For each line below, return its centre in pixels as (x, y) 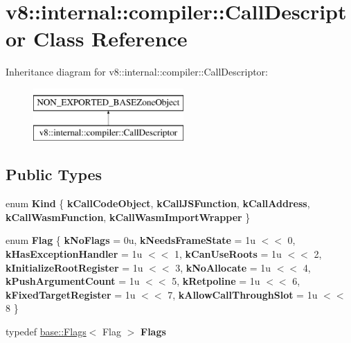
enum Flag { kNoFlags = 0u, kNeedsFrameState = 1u (130, 240)
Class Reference (110, 38)
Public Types (54, 174)
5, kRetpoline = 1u (216, 281)
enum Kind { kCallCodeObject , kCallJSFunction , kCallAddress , (158, 203)
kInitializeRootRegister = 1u (74, 267)
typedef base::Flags (46, 332)
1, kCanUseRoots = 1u (228, 254)
